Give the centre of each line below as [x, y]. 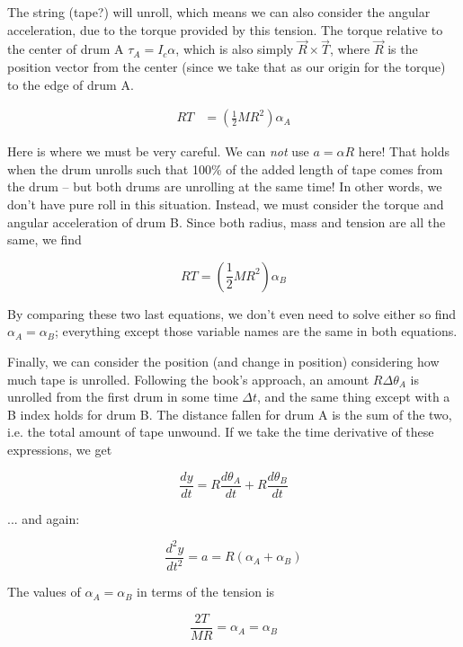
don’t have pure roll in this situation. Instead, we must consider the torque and [226, 204]
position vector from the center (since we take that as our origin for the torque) [227, 66]
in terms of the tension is [206, 592]
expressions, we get [60, 449]
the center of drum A [66, 49]
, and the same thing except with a [354, 397]
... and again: [44, 518]
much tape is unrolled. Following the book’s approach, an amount [188, 379]
